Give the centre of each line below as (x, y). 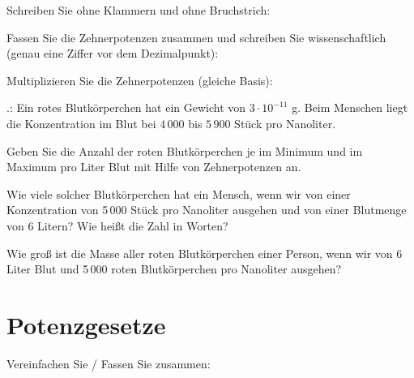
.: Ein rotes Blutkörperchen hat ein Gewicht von (126, 107)
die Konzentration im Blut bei (81, 123)
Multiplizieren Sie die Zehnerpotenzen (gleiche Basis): (140, 80)
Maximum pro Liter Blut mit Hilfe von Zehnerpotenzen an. (154, 167)
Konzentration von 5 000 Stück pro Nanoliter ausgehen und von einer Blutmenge (207, 210)
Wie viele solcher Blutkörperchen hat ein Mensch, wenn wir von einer (179, 193)
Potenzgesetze (86, 324)
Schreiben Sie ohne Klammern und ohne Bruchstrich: (139, 10)
